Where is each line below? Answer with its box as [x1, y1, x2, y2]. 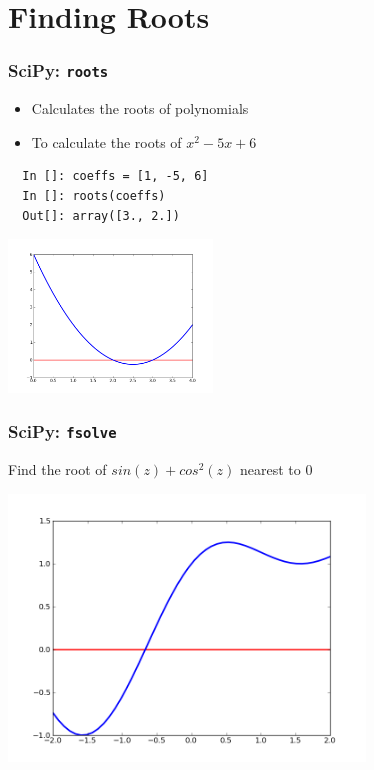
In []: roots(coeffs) [22, 188, 166, 203]
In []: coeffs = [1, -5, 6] [22, 169, 209, 184]
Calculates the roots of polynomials [31, 98, 249, 119]
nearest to [240, 459, 301, 480]
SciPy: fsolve [8, 419, 117, 444]
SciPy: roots [8, 58, 109, 83]
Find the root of [8, 459, 107, 480]
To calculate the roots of [31, 131, 182, 152]
